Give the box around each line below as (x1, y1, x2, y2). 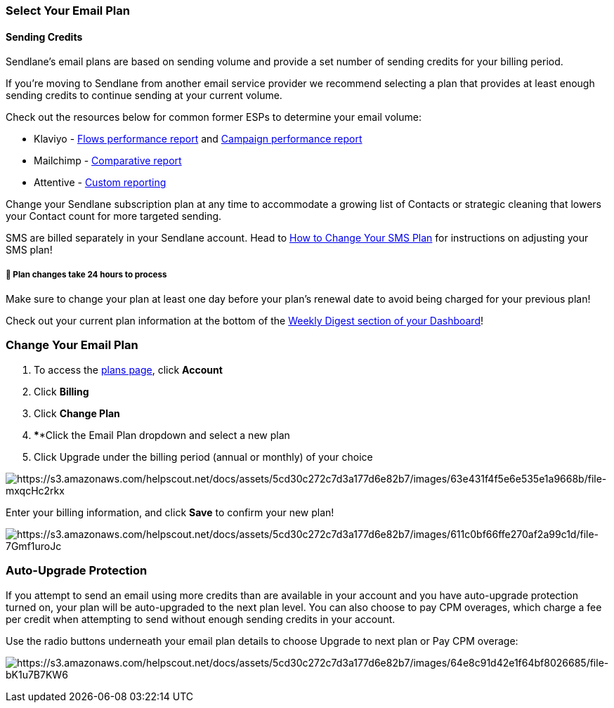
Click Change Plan (34, 407, 120, 419)
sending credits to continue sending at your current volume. (6, 89, 282, 102)
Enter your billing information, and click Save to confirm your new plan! (6, 506, 334, 518)
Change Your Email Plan (6, 338, 138, 353)
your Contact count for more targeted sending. (6, 210, 222, 223)
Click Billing (34, 385, 89, 398)
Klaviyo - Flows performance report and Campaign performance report (34, 133, 362, 145)
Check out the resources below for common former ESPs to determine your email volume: (6, 111, 422, 124)
